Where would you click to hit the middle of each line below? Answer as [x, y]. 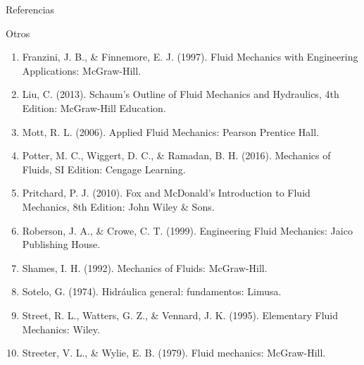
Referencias [30, 9]
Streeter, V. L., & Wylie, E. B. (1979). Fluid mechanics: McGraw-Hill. [174, 353]
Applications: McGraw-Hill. [82, 70]
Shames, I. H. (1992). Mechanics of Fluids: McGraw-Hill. [145, 267]
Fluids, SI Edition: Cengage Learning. [104, 169]
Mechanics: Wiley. [61, 329]
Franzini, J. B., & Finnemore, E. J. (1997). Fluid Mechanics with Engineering [190, 57]
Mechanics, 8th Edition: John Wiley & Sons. [118, 206]
